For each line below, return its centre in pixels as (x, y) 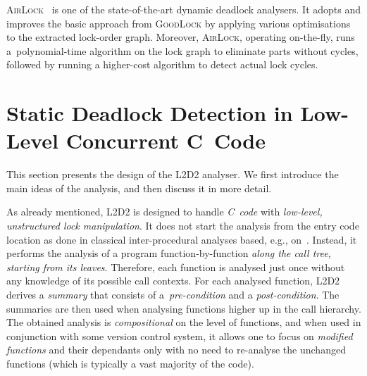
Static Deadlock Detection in (150, 113)
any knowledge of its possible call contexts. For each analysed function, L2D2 (173, 281)
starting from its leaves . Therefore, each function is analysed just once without (176, 267)
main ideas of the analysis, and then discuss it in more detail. (139, 188)
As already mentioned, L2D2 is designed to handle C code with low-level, (164, 212)
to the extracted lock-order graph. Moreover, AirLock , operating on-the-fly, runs (181, 37)
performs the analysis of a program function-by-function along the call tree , (169, 253)
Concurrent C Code (166, 140)
